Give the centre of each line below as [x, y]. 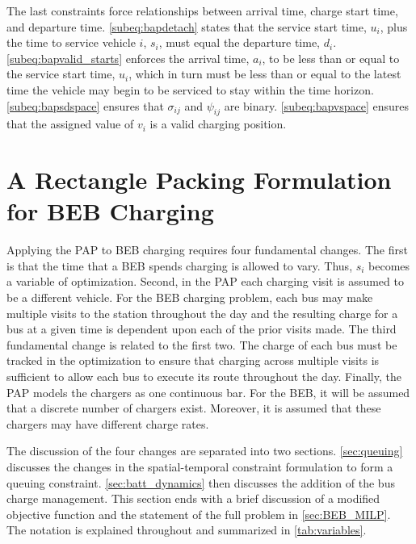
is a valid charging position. [218, 124]
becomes [389, 265]
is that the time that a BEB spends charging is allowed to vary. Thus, [180, 265]
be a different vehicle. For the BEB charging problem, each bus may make [190, 297]
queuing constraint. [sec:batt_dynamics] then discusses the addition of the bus [201, 482]
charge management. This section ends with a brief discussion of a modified [193, 498]
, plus [394, 26]
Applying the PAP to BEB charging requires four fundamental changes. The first [207, 250]
